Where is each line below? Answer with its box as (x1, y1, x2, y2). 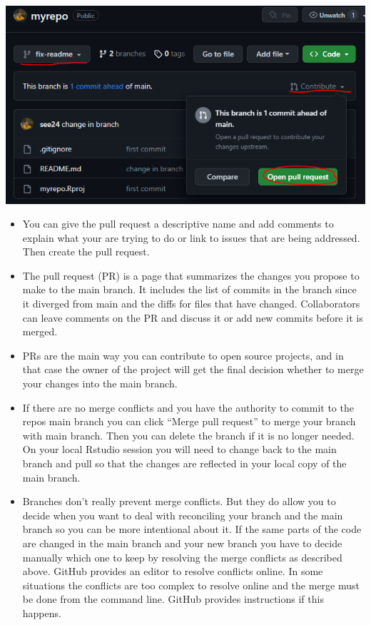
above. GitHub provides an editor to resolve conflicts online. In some (22, 564, 323, 579)
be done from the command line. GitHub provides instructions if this (22, 591, 324, 606)
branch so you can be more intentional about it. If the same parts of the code (22, 522, 362, 537)
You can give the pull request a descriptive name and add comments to (22, 216, 334, 231)
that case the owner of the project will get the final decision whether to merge (22, 362, 364, 377)
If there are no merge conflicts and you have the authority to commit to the (22, 400, 354, 415)
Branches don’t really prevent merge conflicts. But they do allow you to (22, 494, 336, 509)
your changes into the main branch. (22, 376, 178, 391)
